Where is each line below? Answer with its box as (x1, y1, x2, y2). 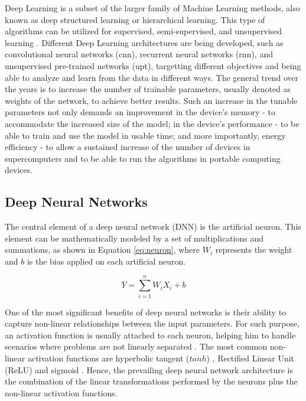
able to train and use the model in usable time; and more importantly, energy (5, 129, 286, 141)
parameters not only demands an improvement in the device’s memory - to (5, 106, 276, 118)
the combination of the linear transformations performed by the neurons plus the (5, 375, 298, 387)
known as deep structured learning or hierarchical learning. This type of (5, 13, 265, 25)
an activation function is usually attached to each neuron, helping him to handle (5, 328, 296, 341)
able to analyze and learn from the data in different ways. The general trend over (5, 71, 299, 83)
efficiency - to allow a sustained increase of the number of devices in (5, 141, 250, 153)
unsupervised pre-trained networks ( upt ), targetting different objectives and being (5, 59, 301, 71)
